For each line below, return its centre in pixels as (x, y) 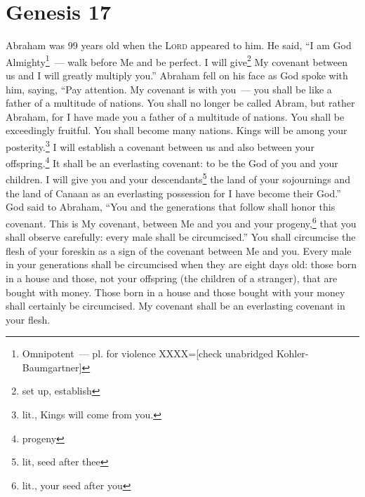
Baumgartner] (52, 367)
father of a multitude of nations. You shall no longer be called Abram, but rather (180, 103)
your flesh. (28, 319)
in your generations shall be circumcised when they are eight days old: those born (181, 264)
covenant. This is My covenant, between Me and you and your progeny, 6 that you (181, 222)
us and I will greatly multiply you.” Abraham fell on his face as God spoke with (177, 75)
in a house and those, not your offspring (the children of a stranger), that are (172, 278)
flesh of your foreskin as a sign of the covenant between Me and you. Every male (179, 250)
